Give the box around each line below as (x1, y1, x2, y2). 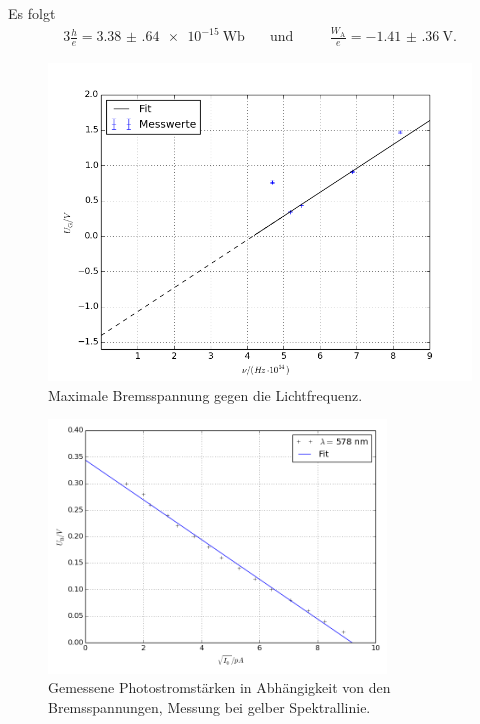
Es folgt (8, 3, 56, 23)
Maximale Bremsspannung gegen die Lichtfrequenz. (48, 384, 363, 405)
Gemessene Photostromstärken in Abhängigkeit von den (48, 677, 391, 698)
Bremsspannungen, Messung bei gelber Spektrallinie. (48, 696, 371, 717)
